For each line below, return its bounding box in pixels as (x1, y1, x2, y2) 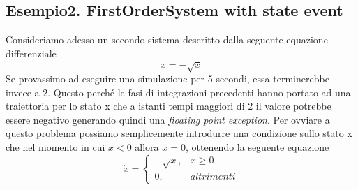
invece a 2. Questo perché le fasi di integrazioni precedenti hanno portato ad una (6, 85, 351, 99)
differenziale (6, 45, 57, 60)
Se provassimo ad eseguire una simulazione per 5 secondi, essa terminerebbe (6, 71, 329, 85)
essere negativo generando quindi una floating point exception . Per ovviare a (6, 112, 330, 126)
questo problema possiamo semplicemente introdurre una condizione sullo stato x (6, 126, 352, 140)
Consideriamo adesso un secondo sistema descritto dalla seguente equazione (6, 32, 328, 47)
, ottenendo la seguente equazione (185, 139, 329, 154)
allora (135, 139, 159, 154)
